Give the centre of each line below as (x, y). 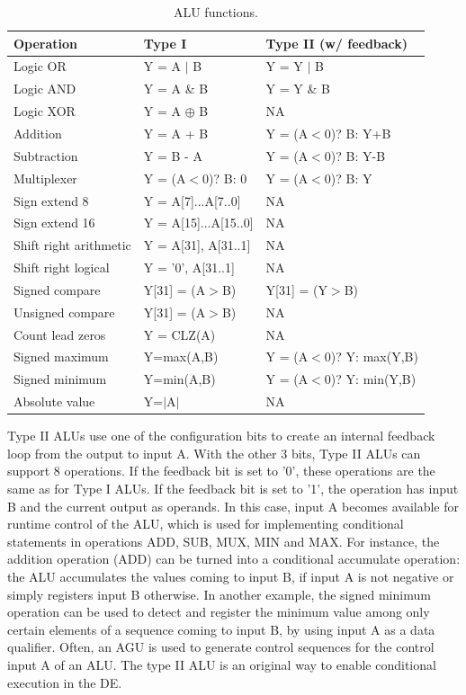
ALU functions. (215, 12)
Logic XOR (45, 111)
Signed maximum (61, 356)
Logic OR (40, 66)
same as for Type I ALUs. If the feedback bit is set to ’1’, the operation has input (233, 488)
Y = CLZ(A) (179, 334)
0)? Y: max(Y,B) (371, 356)
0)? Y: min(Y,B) (370, 379)
